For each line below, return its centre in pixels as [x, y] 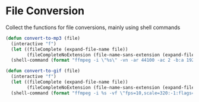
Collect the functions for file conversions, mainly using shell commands [93, 27]
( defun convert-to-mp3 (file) [43, 38]
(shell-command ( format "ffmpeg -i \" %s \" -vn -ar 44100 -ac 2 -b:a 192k [104, 60]
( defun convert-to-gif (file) [43, 71]
